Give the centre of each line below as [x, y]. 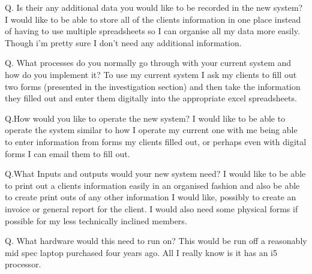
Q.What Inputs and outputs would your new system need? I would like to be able [155, 174]
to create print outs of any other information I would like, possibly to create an [151, 197]
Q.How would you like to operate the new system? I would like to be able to [145, 118]
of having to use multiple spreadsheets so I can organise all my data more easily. [152, 31]
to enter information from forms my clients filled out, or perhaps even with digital [156, 141]
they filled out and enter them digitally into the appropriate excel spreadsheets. [151, 98]
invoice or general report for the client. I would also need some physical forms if [151, 208]
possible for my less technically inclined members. [96, 220]
